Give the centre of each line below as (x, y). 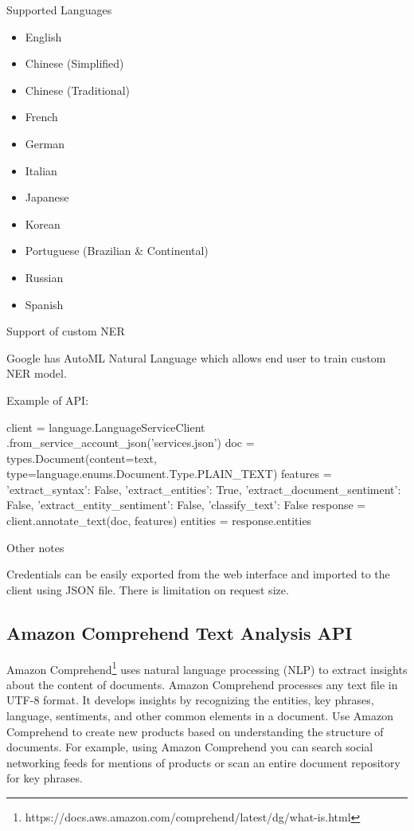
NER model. (37, 373)
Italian (41, 170)
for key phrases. (45, 778)
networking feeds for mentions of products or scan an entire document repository (203, 762)
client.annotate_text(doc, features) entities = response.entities (159, 521)
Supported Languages (59, 10)
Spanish (44, 304)
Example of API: (48, 400)
